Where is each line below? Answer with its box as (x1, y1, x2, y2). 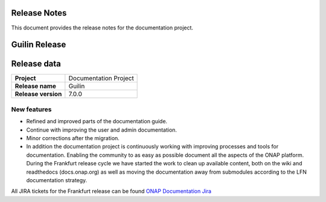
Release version (14, 90, 62, 99)
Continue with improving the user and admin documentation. (26, 126, 177, 133)
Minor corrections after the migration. (26, 134, 120, 141)
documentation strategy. (26, 176, 88, 183)
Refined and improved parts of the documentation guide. (26, 118, 168, 125)
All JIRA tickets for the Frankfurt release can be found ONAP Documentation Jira (11, 188, 211, 195)
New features (11, 105, 52, 114)
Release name (14, 82, 57, 90)
